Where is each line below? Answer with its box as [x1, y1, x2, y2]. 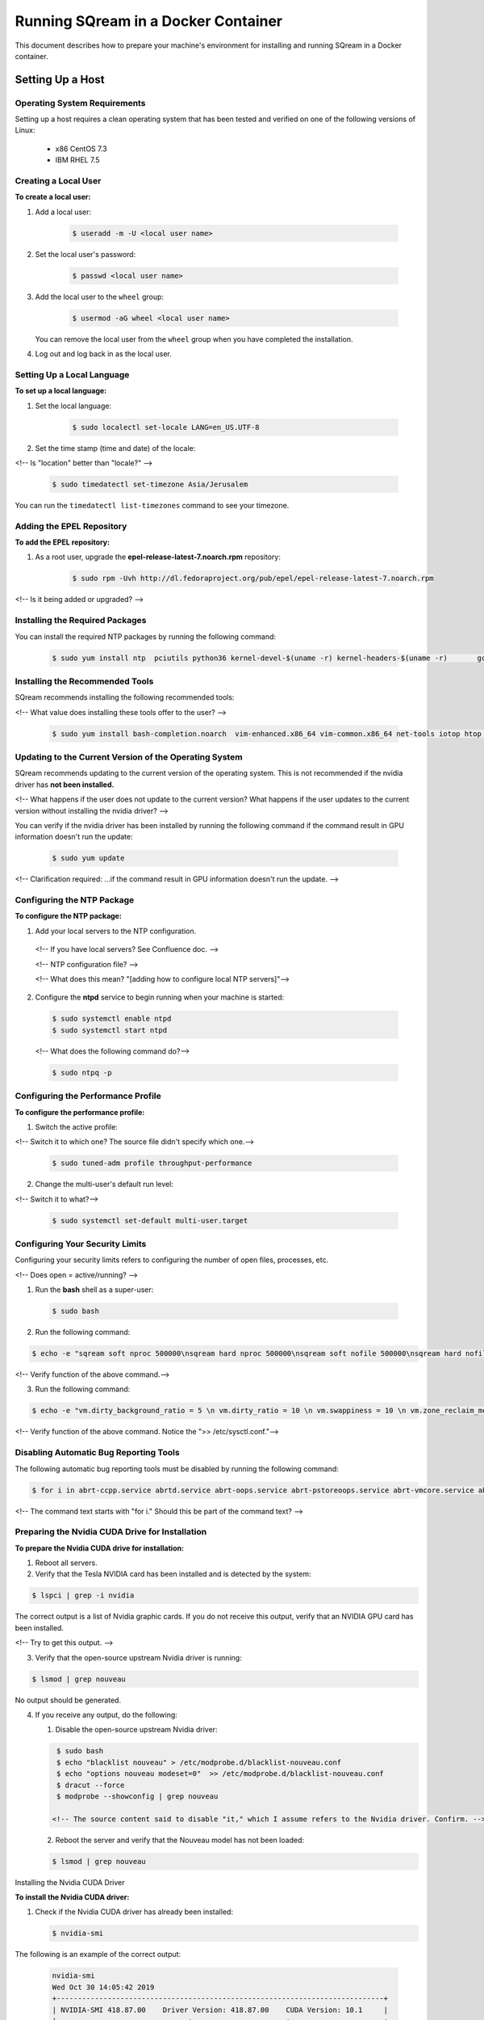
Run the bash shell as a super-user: [35, 1285, 154, 1294]
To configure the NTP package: [15, 911, 123, 921]
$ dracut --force [56, 1780, 125, 1790]
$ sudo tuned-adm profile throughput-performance [52, 1159, 252, 1168]
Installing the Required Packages [15, 615, 147, 626]
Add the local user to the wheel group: [35, 292, 165, 301]
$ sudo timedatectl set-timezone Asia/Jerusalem [52, 479, 248, 489]
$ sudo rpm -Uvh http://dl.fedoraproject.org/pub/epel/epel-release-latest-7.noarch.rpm [72, 574, 435, 583]
